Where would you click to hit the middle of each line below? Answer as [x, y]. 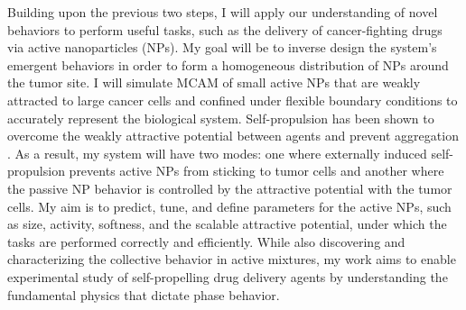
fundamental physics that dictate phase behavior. [144, 294]
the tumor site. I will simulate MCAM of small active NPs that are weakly [214, 82]
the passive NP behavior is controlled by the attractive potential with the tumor [230, 188]
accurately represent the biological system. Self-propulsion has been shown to [221, 118]
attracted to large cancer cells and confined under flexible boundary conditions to [233, 100]
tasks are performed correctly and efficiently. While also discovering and [206, 241]
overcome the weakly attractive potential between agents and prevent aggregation [233, 136]
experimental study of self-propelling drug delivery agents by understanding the [228, 276]
